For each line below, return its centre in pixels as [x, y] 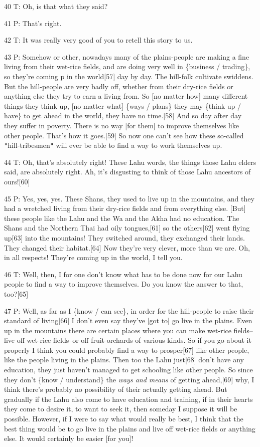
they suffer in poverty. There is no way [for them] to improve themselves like [121, 125]
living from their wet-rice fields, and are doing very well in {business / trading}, [127, 66]
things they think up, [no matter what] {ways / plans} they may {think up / [123, 105]
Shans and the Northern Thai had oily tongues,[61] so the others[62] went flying [127, 228]
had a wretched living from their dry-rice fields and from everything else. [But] [125, 208]
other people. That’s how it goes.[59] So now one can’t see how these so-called [124, 135]
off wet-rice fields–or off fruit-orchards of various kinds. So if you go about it [134, 340]
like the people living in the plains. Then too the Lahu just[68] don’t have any [124, 360]
